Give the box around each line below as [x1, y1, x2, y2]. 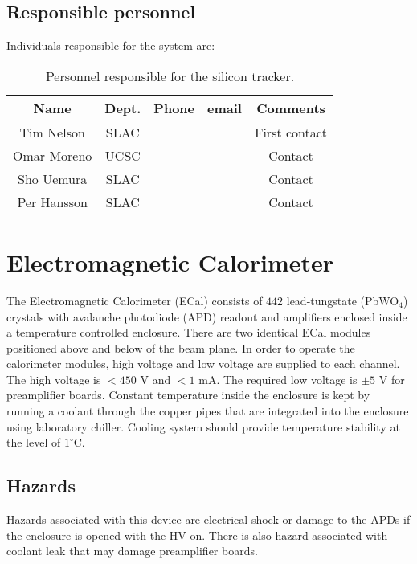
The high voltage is [6, 370, 101, 387]
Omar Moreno [13, 145, 92, 165]
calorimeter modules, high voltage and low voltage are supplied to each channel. [6, 355, 400, 372]
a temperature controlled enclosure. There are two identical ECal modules [6, 324, 371, 341]
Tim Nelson [19, 122, 85, 141]
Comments [256, 98, 325, 117]
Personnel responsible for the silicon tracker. [45, 66, 295, 85]
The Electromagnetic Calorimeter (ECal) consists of [6, 292, 263, 309]
